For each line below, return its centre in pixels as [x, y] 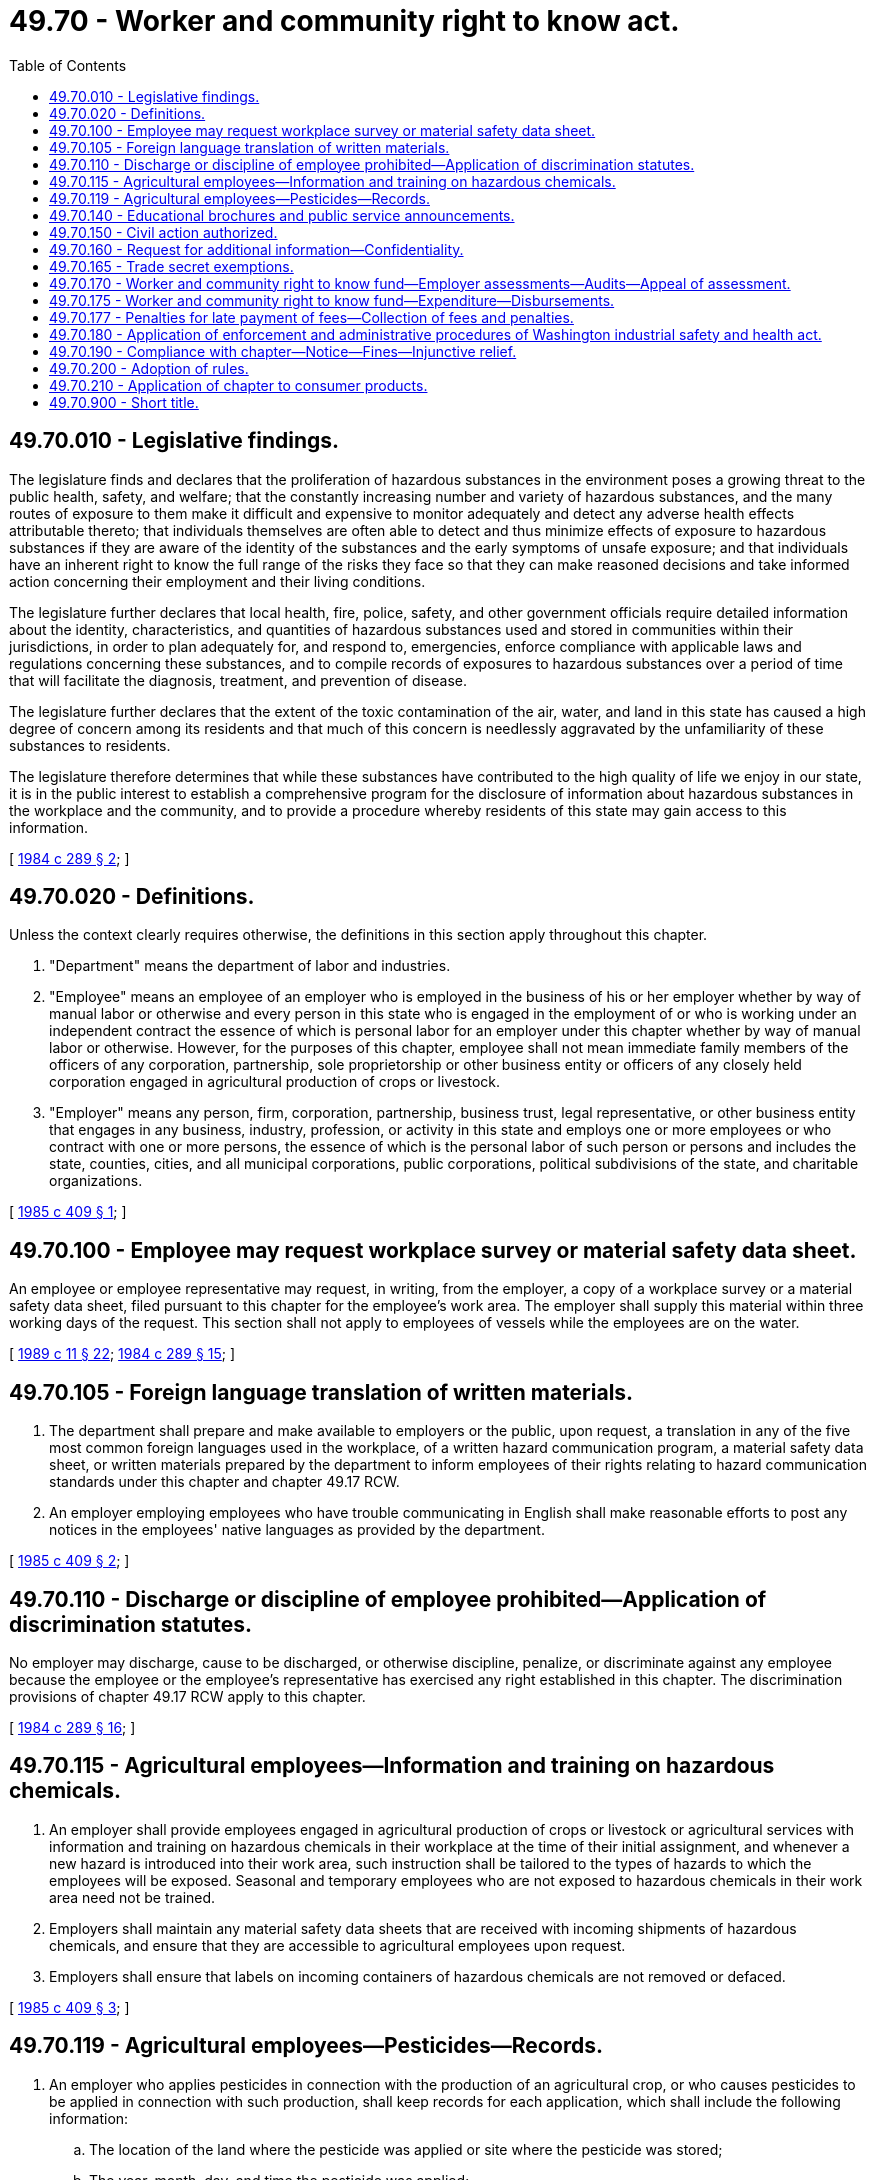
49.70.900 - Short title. [124, 402]
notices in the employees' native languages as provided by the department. [297, 1530]
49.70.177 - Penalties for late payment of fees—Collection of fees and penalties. [311, 317]
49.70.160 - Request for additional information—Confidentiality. [256, 249]
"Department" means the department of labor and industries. [250, 966]
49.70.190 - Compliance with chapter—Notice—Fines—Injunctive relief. [283, 351]
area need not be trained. [132, 1897]
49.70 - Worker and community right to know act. [344, 21]
